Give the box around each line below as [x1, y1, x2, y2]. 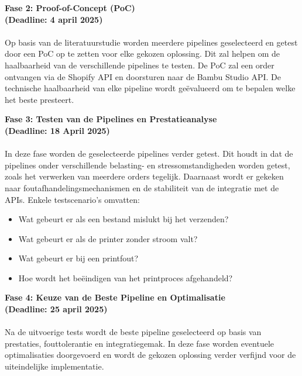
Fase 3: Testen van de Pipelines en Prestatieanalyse [5, 113, 217, 125]
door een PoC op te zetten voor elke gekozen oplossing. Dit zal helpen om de [5, 47, 280, 60]
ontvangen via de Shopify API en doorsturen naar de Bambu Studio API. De [5, 70, 281, 82]
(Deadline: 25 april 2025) [5, 303, 108, 315]
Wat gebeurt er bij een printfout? [18, 252, 139, 264]
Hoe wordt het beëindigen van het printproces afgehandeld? [18, 271, 233, 284]
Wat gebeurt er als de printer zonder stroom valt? [18, 232, 198, 244]
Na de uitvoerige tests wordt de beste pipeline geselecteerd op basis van [5, 326, 262, 338]
